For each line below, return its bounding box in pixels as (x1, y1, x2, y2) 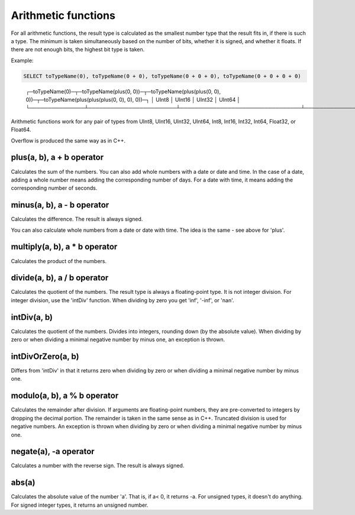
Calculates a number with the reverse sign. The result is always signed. (11, 462, 185, 469)
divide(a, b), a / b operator (11, 273, 109, 283)
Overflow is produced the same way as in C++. (11, 137, 126, 144)
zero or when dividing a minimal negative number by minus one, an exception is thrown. (11, 336, 225, 343)
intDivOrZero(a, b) (11, 351, 79, 361)
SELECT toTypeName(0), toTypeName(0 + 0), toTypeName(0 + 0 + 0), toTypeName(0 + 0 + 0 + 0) (23, 73, 301, 79)
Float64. (11, 126, 31, 133)
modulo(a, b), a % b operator (11, 391, 119, 401)
